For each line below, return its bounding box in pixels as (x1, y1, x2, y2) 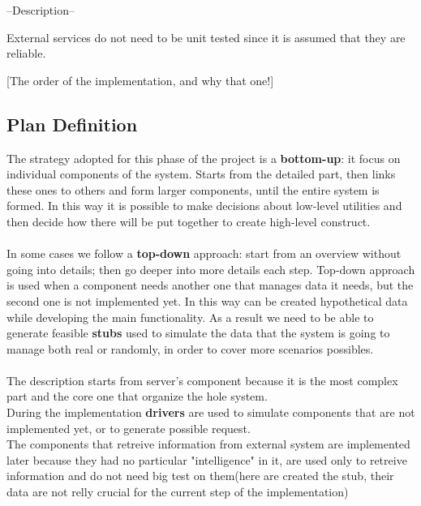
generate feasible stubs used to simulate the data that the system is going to (6, 324, 390, 341)
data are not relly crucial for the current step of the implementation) (6, 483, 349, 500)
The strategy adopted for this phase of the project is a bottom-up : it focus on (6, 149, 401, 166)
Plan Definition (6, 111, 138, 136)
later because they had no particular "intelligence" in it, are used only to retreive (6, 451, 407, 468)
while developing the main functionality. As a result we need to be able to (6, 308, 374, 325)
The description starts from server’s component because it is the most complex (6, 371, 398, 388)
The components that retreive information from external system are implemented (6, 435, 410, 452)
